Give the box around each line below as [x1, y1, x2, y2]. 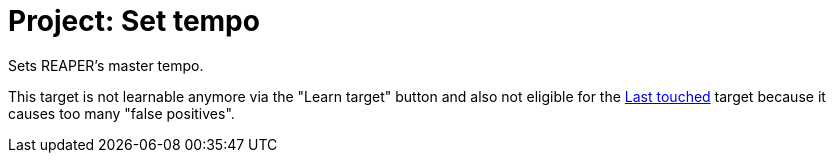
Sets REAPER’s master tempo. [8, 56, 204, 74]
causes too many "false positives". [8, 104, 235, 122]
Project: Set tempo [8, 4, 260, 38]
